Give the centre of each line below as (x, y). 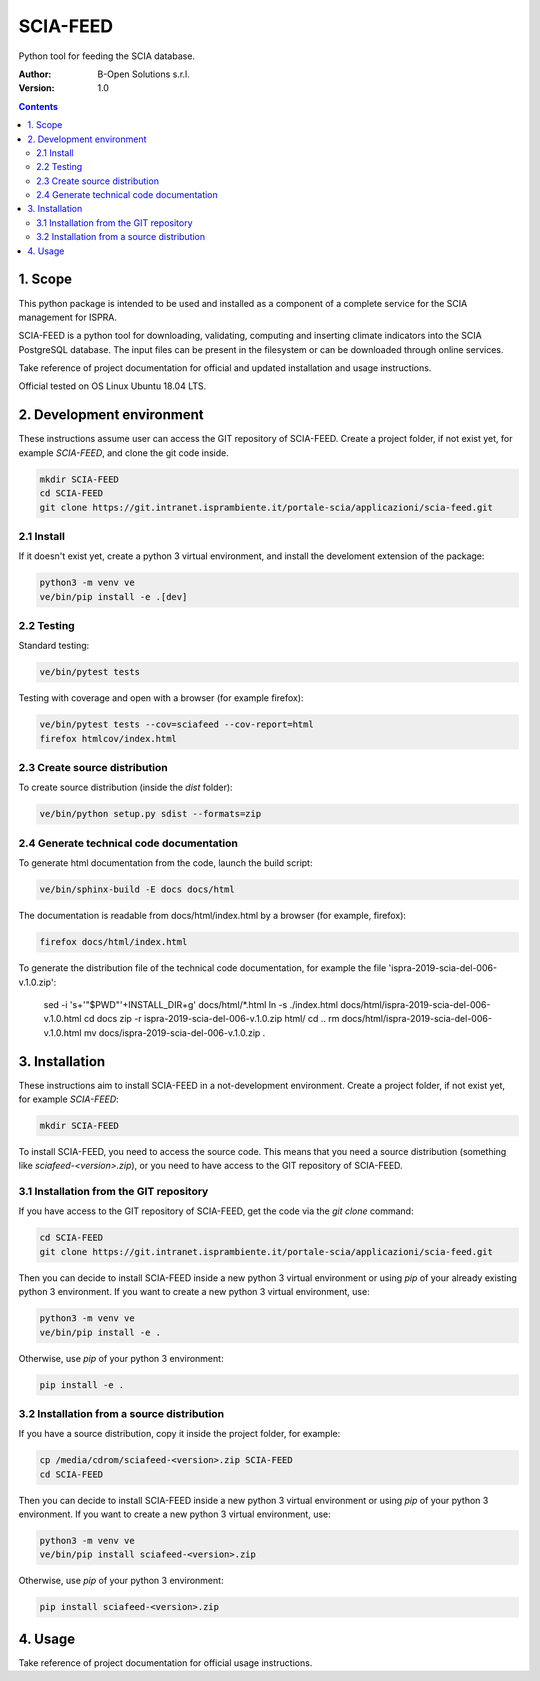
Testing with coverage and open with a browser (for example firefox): (161, 698)
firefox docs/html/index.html (113, 942)
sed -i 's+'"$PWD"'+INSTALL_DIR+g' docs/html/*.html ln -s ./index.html (191, 1004)
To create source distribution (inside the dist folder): (126, 787)
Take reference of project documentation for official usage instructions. (165, 1662)
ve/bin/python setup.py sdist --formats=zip (150, 814)
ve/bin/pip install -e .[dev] (113, 596)
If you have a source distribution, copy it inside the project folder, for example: (179, 1434)
